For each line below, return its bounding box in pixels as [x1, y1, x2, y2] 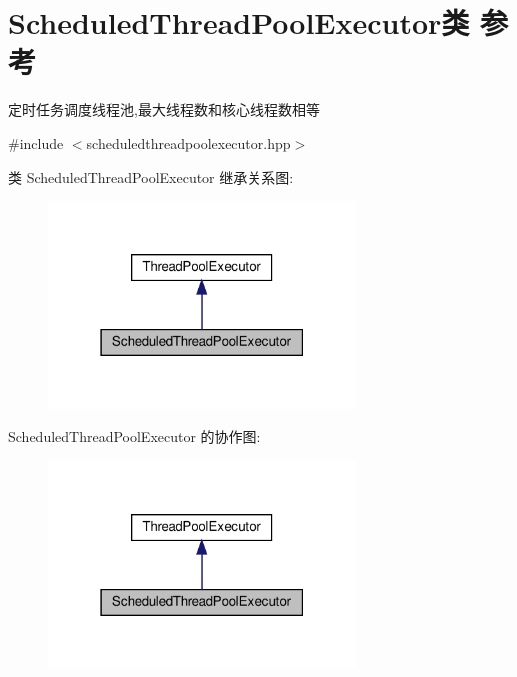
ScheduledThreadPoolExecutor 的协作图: [8, 426, 261, 447]
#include [8, 132, 64, 153]
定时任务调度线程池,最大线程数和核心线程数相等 [8, 99, 320, 120]
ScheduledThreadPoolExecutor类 [8, 2, 470, 43]
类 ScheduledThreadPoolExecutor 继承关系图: [8, 166, 294, 187]
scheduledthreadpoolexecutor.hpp [86, 132, 291, 153]
